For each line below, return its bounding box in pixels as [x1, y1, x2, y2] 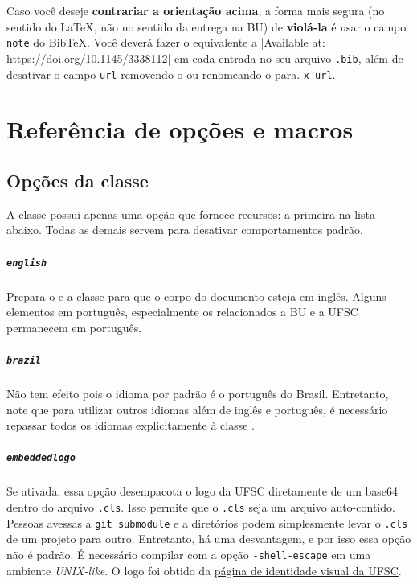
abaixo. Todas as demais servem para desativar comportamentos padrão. [6, 221, 363, 238]
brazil [6, 354, 41, 366]
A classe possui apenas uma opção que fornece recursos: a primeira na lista [6, 205, 375, 222]
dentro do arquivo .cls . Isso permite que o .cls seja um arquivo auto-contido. [6, 498, 395, 515]
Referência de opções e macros [6, 113, 354, 146]
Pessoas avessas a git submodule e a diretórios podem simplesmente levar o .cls [6, 514, 408, 531]
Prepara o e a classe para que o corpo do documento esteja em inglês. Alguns [6, 287, 386, 304]
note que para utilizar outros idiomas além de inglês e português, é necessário [6, 401, 388, 417]
